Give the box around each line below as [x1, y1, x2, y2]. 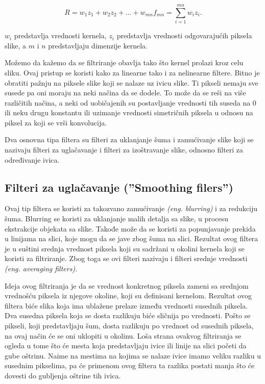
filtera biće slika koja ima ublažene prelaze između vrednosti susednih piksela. [5, 300, 248, 311]
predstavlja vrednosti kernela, [14, 30, 107, 41]
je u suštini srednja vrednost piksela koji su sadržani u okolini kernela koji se [5, 243, 245, 253]
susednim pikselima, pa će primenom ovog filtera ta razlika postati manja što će [5, 360, 255, 371]
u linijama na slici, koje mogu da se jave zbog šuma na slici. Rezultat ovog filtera [5, 233, 258, 244]
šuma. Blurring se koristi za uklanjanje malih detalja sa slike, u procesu [5, 213, 228, 224]
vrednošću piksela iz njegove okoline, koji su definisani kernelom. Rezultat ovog [5, 290, 252, 301]
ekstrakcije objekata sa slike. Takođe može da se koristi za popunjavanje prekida [5, 223, 256, 234]
